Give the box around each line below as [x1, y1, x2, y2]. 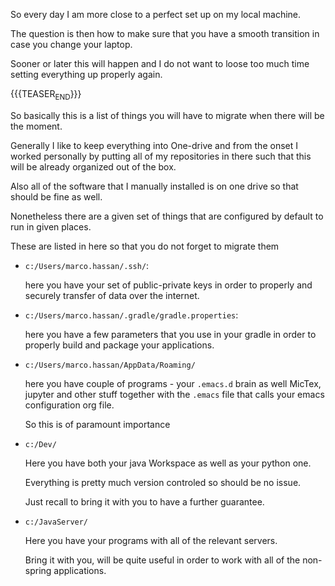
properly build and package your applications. [24, 339, 215, 351]
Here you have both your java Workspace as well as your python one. [24, 457, 312, 469]
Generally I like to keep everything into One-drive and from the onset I [10, 139, 298, 151]
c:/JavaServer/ [24, 517, 89, 527]
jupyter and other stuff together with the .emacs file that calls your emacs [24, 388, 325, 400]
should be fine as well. [10, 190, 103, 203]
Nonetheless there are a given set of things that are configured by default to [10, 210, 324, 222]
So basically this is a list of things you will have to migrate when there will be [10, 109, 325, 121]
